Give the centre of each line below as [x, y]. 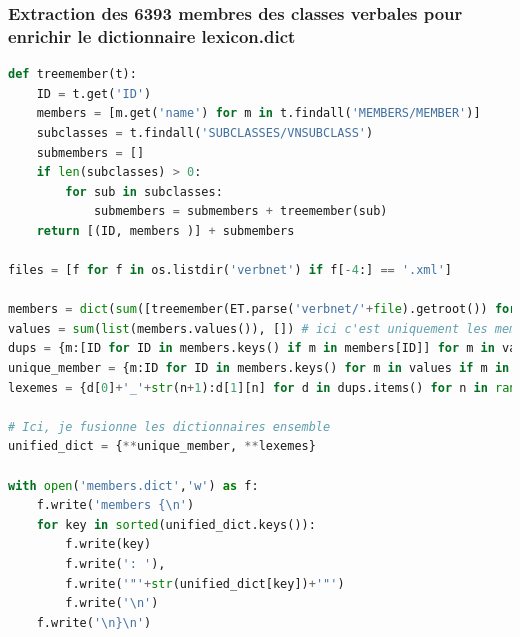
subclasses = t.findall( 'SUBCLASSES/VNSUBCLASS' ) [205, 132]
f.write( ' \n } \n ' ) [94, 622]
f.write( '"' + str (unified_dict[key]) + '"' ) [205, 583]
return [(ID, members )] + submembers [165, 230]
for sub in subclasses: [144, 191]
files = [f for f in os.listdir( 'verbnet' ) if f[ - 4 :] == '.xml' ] [230, 270]
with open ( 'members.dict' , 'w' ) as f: [133, 485]
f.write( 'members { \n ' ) [115, 505]
